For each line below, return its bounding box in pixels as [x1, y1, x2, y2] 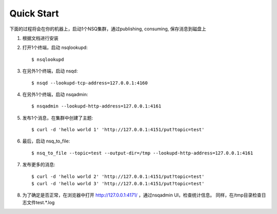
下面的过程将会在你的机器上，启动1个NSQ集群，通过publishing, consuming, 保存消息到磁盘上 [9, 26, 206, 32]
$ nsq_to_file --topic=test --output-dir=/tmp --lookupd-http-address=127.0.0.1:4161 [31, 150, 253, 156]
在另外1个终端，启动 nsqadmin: [22, 91, 88, 97]
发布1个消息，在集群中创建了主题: [22, 115, 93, 121]
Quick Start [9, 8, 59, 19]
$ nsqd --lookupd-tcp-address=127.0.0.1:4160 [31, 80, 148, 86]
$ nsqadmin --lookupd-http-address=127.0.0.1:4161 [31, 103, 162, 109]
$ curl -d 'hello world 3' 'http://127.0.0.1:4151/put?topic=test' [31, 181, 205, 187]
